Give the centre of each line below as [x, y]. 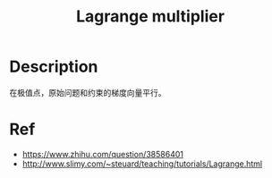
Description [54, 67]
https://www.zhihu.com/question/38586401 [102, 154]
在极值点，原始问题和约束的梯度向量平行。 [88, 92]
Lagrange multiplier [150, 17]
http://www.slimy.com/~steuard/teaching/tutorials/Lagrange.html [142, 164]
